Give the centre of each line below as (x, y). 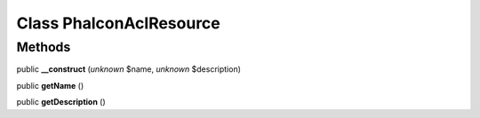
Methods (44, 47)
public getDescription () (61, 102)
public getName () (50, 85)
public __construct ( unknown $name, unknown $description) (129, 69)
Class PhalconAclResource (119, 23)
